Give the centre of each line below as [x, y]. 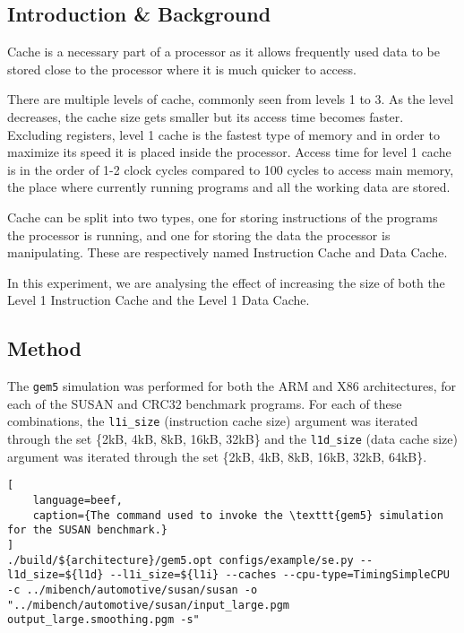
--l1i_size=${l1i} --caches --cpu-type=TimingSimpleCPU [279, 575]
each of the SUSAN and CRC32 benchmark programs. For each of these [205, 403]
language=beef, [77, 500]
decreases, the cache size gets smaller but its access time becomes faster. [206, 116]
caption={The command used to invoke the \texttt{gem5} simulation [238, 515]
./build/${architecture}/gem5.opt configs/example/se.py [180, 560]
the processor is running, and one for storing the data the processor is [199, 234]
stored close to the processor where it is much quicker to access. [182, 69]
